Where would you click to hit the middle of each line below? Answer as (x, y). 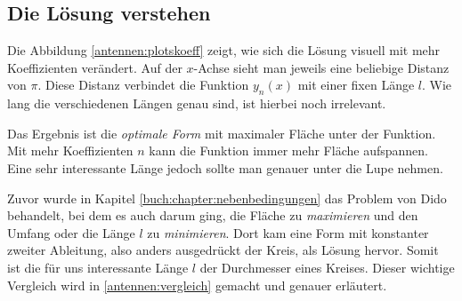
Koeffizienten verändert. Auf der (95, 67)
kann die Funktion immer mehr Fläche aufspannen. (288, 150)
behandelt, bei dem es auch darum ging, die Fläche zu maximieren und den (213, 215)
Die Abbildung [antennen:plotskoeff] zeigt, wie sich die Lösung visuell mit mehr (224, 50)
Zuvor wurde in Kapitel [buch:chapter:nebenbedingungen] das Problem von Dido (227, 198)
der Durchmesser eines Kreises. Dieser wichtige (327, 267)
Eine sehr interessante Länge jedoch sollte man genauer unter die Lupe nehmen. (225, 167)
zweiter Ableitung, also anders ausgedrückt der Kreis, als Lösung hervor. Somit (223, 250)
